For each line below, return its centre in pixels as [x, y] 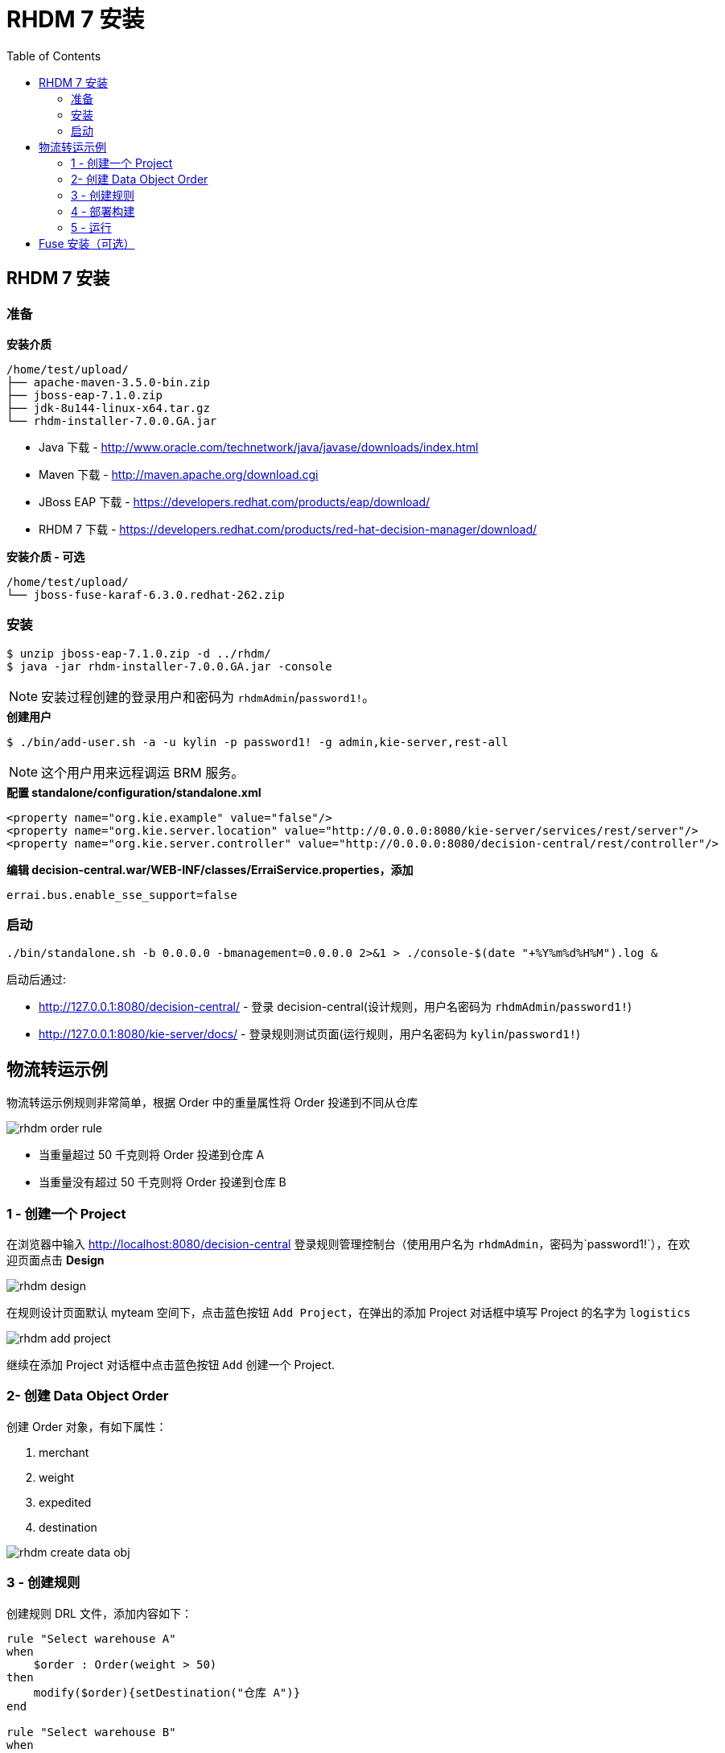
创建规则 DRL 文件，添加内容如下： [99, 1613]
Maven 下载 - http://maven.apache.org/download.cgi [179, 474]
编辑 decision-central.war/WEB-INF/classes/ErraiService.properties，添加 [210, 869]
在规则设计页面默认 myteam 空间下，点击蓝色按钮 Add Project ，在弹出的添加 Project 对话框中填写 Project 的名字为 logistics [349, 1313]
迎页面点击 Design [56, 1260]
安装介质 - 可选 [46, 556]
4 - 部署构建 [103, 211]
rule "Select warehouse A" [91, 1638]
